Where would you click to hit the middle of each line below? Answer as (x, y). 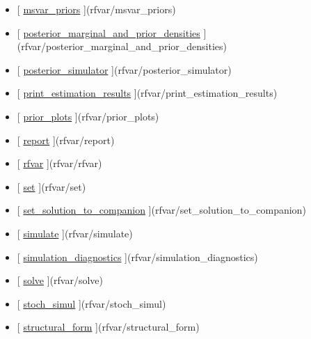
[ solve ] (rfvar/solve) (60, 280)
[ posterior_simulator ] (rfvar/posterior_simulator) (124, 69)
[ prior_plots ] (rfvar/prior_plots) (88, 116)
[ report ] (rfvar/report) (66, 140)
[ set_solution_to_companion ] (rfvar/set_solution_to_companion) (161, 210)
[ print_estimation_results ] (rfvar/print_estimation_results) (147, 93)
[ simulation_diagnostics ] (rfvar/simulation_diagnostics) (137, 257)
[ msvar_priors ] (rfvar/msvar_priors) (96, 9)
